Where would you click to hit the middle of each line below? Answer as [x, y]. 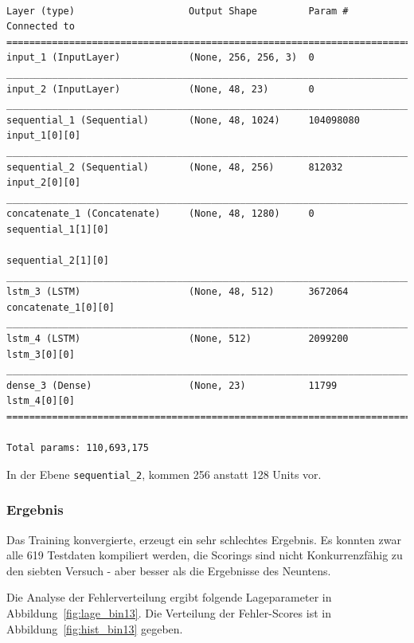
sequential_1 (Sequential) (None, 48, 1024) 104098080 [183, 120]
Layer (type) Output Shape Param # [178, 11]
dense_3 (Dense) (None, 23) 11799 [172, 385]
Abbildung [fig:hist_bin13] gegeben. [95, 628]
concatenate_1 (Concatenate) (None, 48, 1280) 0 [160, 214]
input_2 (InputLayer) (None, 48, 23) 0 [160, 89]
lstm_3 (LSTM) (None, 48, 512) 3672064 [178, 292]
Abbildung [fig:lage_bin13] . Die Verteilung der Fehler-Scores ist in [169, 613]
